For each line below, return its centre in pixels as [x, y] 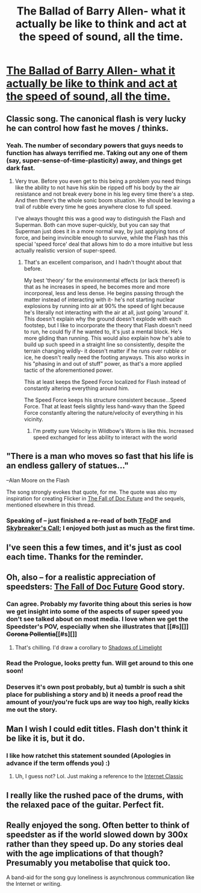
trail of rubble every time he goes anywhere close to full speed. [93, 206]
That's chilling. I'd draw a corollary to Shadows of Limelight [88, 647]
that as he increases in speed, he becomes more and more [97, 286]
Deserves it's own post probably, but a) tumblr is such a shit [96, 687]
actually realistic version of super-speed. [66, 250]
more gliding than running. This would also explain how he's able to [107, 338]
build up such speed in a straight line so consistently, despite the [104, 344]
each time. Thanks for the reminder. [75, 557]
